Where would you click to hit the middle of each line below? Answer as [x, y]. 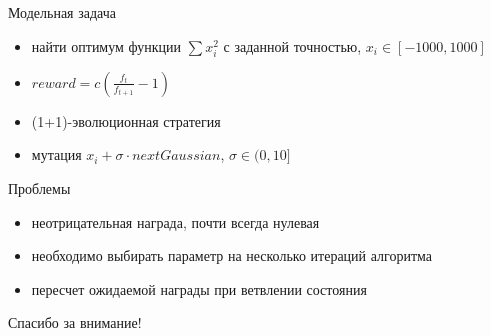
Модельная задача [62, 12]
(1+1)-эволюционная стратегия [126, 120]
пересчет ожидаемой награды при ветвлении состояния [199, 288]
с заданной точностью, [292, 45]
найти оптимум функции [106, 45]
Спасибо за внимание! [75, 322]
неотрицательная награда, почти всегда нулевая [175, 221]
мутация [56, 154]
